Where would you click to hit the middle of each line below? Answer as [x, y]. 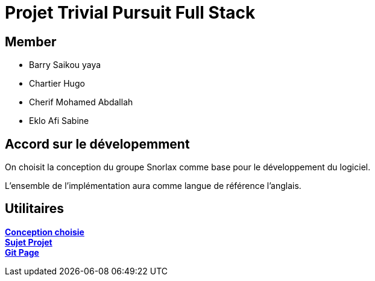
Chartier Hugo [57, 84]
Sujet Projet [29, 242]
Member [31, 42]
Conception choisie [45, 232]
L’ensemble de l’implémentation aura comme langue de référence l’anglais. [153, 186]
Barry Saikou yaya [65, 65]
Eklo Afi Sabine [59, 121]
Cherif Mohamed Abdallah [81, 102]
